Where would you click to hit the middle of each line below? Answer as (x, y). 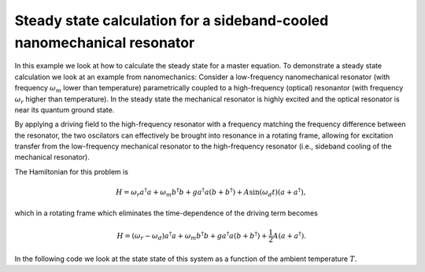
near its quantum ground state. (65, 109)
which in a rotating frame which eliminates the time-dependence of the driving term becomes (166, 213)
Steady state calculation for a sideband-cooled (172, 20)
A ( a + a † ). (290, 235)
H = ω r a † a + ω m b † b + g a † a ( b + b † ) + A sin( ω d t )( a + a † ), (211, 192)
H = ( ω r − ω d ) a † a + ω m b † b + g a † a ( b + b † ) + (192, 236)
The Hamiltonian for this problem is (72, 171)
